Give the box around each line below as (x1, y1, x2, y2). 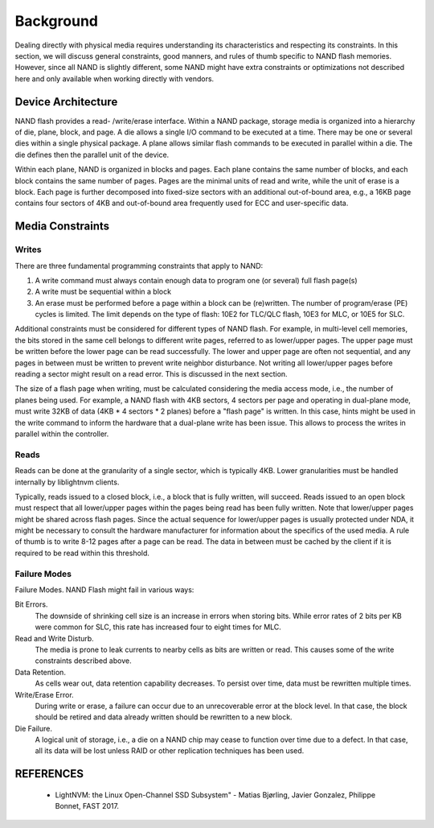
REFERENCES (14, 767, 84, 781)
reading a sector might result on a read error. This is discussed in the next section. (14, 369, 289, 379)
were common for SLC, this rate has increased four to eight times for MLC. (35, 622, 281, 632)
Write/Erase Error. (14, 690, 74, 699)
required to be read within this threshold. (14, 548, 150, 558)
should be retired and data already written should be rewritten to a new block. (35, 712, 293, 722)
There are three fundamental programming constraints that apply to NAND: (14, 261, 264, 270)
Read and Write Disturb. (14, 633, 94, 643)
